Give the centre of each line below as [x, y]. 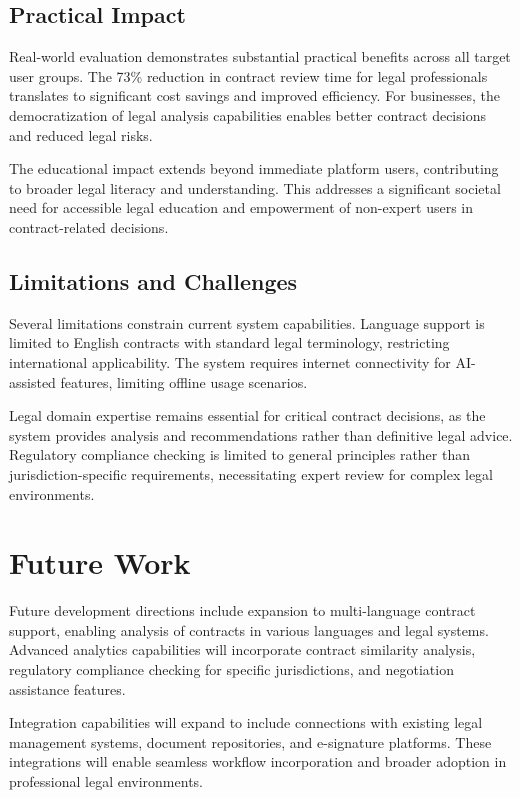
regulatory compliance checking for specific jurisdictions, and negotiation [231, 669]
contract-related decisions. [89, 226]
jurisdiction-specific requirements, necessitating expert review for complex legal [251, 473]
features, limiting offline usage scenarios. [184, 381]
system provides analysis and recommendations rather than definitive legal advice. [261, 434]
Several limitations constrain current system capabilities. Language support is [247, 322]
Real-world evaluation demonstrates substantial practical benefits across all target [260, 56]
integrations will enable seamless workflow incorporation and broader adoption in [258, 761]
